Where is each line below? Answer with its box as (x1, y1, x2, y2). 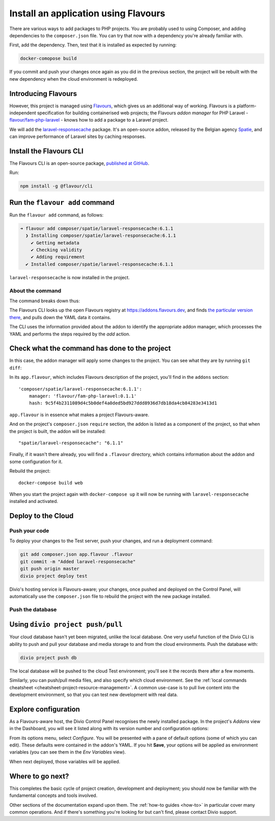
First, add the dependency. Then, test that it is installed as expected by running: (9, 42, 177, 48)
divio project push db (20, 655, 77, 661)
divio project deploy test (20, 573, 88, 579)
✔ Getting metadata (31, 240, 80, 246)
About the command (9, 287, 61, 294)
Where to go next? (9, 771, 69, 781)
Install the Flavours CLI (9, 147, 84, 155)
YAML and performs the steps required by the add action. (9, 331, 131, 337)
